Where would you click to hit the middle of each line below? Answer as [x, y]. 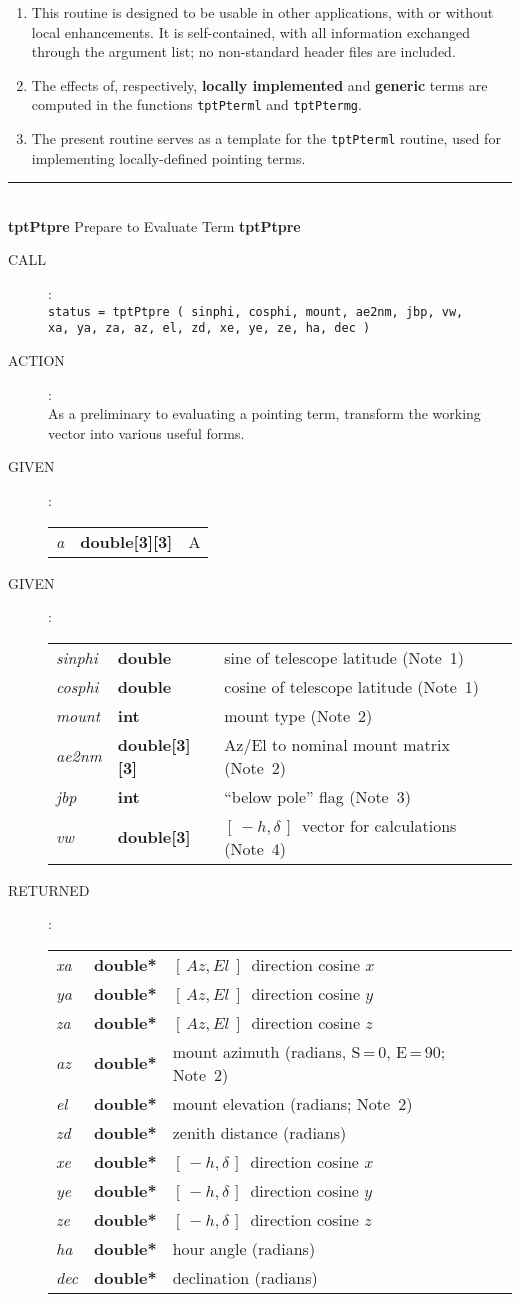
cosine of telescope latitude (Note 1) [352, 686]
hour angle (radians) [244, 1248]
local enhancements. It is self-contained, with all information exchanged [250, 31]
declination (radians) [245, 1277]
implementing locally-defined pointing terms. [168, 157]
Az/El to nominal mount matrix [337, 744]
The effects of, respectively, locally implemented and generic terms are [259, 84]
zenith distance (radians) [259, 1132]
